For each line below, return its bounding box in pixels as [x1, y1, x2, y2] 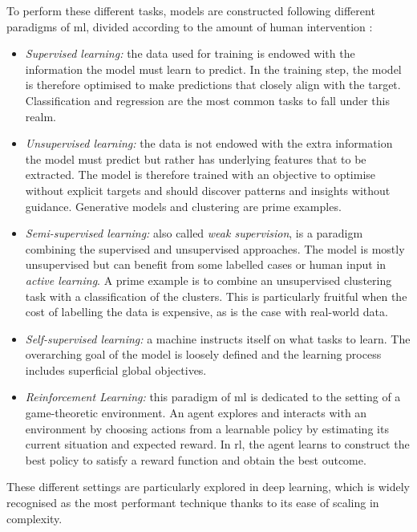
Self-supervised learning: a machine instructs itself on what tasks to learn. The [25, 330, 411, 347]
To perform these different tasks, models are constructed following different [6, 2, 375, 18]
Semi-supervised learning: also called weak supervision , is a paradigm [25, 225, 363, 242]
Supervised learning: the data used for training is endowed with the [25, 45, 355, 62]
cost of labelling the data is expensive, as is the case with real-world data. [25, 303, 388, 320]
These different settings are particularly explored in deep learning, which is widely [6, 478, 410, 495]
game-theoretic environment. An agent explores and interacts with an [25, 404, 367, 421]
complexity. [6, 510, 63, 526]
